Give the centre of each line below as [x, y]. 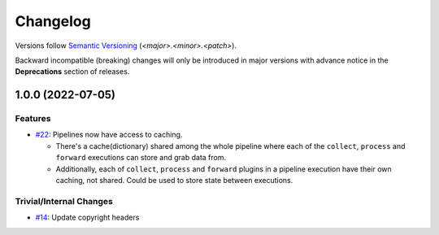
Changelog [53, 21]
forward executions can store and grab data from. [141, 158]
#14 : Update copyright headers [87, 218]
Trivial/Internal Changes [64, 201]
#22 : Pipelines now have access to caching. [109, 135]
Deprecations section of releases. [72, 72]
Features [33, 119]
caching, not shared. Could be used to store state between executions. [174, 181]
